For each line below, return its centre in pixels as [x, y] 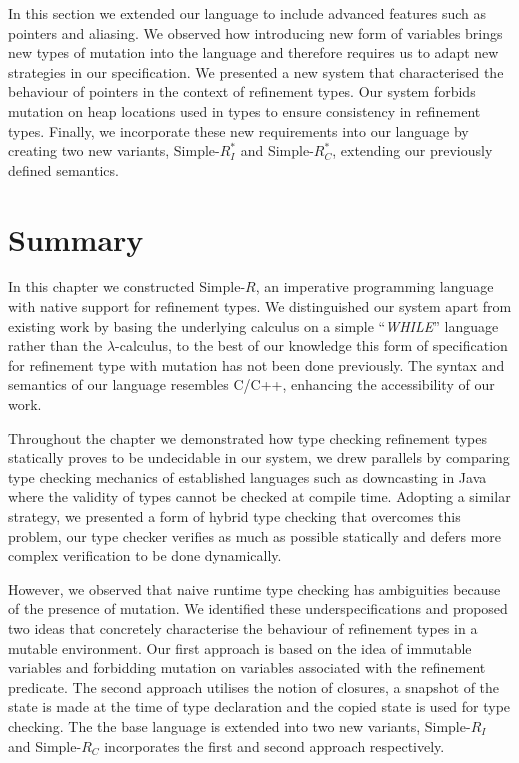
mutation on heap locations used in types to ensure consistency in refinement [244, 110]
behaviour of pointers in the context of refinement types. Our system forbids [242, 91]
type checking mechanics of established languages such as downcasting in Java [247, 476]
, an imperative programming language [374, 286]
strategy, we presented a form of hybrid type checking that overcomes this [234, 516]
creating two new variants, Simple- [114, 150]
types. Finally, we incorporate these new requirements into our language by [238, 130]
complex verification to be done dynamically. [145, 555]
